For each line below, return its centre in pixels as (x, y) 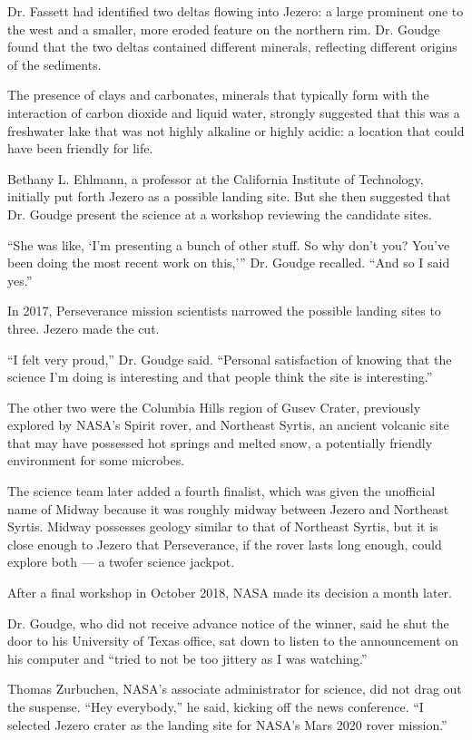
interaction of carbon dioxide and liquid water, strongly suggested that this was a (234, 112)
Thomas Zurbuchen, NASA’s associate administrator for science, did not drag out (235, 689)
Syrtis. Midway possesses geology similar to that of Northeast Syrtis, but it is (223, 526)
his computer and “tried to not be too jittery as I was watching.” (187, 658)
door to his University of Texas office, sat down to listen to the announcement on (233, 641)
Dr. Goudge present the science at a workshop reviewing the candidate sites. (220, 214)
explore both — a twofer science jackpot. (121, 562)
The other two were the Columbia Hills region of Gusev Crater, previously (214, 407)
